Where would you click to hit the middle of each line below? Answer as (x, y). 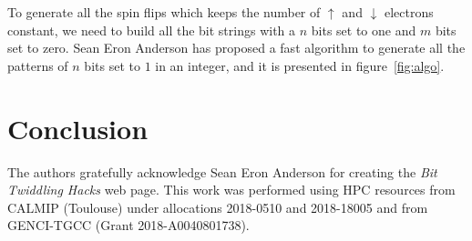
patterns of (38, 65)
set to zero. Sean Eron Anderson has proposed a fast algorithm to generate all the (236, 48)
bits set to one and (364, 30)
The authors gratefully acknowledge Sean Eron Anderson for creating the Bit (222, 171)
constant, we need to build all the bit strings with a (152, 30)
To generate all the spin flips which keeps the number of (164, 12)
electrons (409, 12)
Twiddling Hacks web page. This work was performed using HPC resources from (231, 190)
